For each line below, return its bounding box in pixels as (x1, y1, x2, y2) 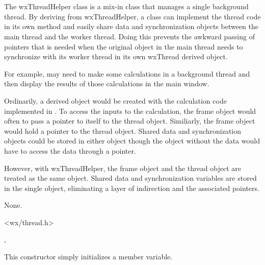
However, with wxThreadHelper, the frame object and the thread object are (4, 162, 241, 173)
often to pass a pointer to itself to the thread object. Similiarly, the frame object (4, 115, 255, 126)
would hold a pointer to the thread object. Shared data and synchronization (4, 125, 242, 136)
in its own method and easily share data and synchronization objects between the (4, 21, 259, 32)
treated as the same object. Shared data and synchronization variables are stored (4, 173, 257, 183)
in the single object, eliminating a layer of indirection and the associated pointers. (4, 182, 259, 193)
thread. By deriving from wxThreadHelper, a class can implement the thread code (4, 11, 261, 21)
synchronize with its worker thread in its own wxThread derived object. (4, 51, 228, 62)
